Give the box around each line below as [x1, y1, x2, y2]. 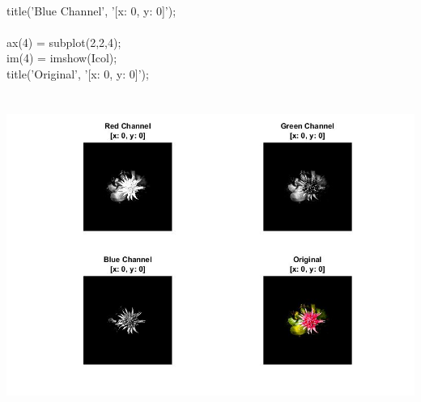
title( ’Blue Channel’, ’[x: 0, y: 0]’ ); [6, 2, 176, 19]
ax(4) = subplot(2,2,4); [6, 33, 121, 50]
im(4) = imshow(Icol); [6, 49, 117, 66]
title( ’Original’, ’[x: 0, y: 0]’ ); [6, 65, 149, 82]
